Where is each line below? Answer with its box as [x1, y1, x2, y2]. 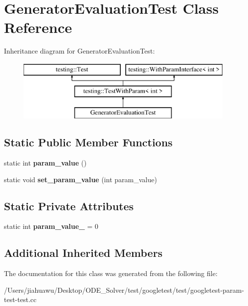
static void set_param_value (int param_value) [4, 174, 157, 184]
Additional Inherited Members [4, 245, 163, 260]
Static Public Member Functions [4, 135, 173, 150]
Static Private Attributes [4, 198, 134, 213]
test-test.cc [4, 294, 37, 305]
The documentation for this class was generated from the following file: [4, 268, 218, 278]
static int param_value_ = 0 [4, 221, 98, 231]
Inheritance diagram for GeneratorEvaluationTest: [4, 46, 155, 56]
